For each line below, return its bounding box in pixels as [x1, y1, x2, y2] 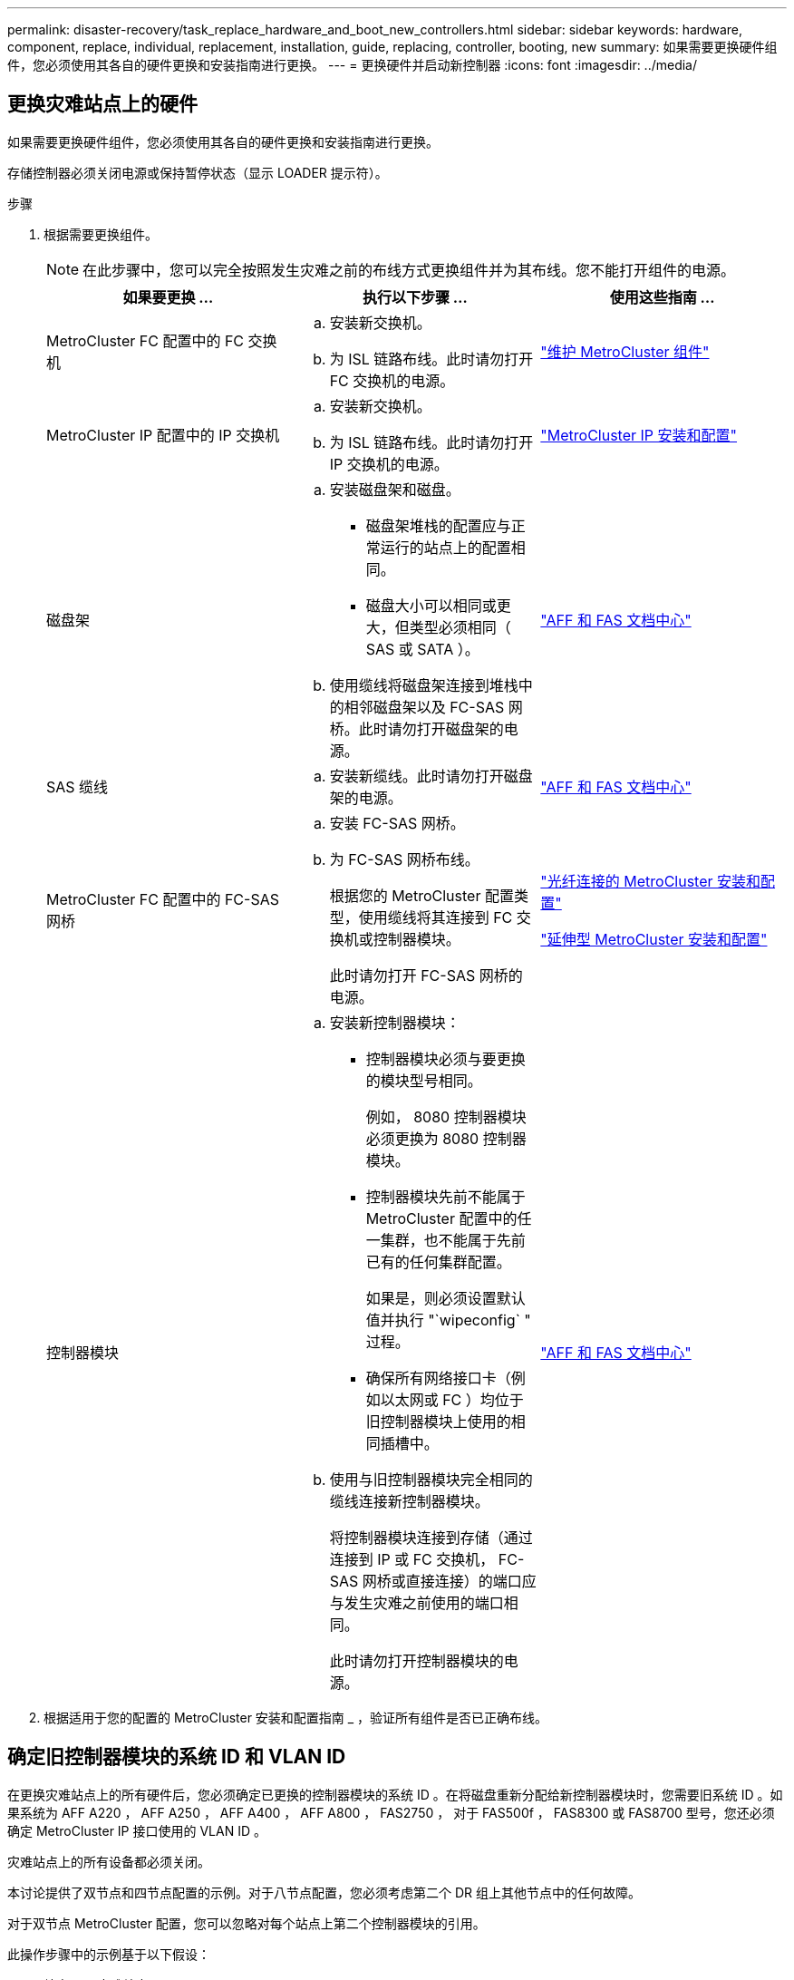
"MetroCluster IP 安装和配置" [540, 425, 738, 444]
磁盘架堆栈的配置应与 [365, 516, 511, 535]
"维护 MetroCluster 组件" [540, 342, 710, 361]
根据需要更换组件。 [44, 226, 158, 242]
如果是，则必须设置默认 [365, 1288, 526, 1307]
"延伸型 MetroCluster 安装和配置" [540, 929, 768, 948]
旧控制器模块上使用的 [365, 1412, 511, 1431]
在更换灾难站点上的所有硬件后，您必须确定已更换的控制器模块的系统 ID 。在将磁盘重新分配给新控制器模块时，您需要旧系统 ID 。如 [7, 1786, 783, 1802]
